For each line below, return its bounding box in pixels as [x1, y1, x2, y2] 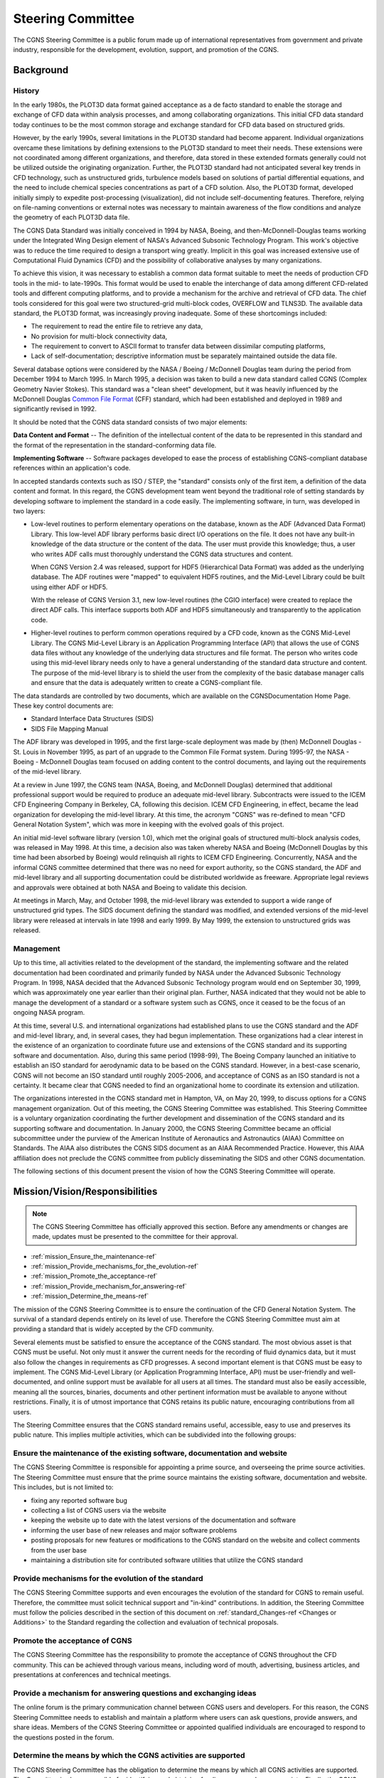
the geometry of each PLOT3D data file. [13, 213, 130, 222]
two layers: [13, 506, 46, 515]
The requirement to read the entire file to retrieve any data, [31, 322, 203, 331]
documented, [13, 1378, 53, 1386]
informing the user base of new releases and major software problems [31, 1526, 238, 1534]
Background [13, 64, 69, 76]
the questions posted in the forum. [13, 1732, 114, 1742]
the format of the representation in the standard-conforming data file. [13, 441, 217, 449]
